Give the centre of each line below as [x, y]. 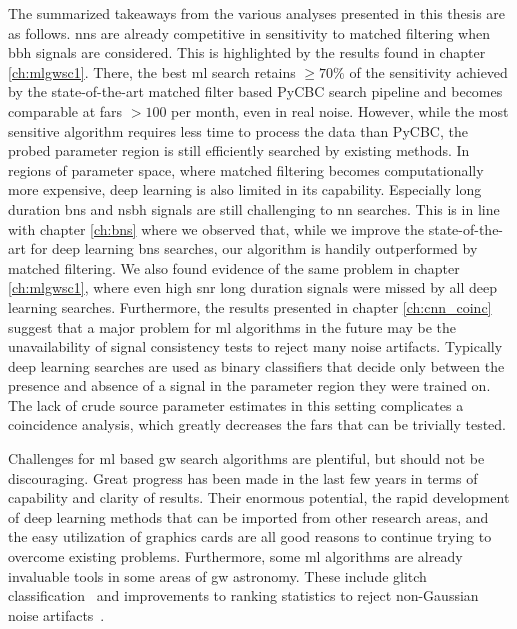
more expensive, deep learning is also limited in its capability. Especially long [245, 189]
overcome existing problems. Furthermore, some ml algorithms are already [235, 556]
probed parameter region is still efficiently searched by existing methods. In [239, 150]
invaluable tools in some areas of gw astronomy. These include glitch [217, 575]
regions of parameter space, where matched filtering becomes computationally [246, 169]
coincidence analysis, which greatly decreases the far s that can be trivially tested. [257, 424]
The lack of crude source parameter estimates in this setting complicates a [236, 404]
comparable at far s [65, 110]
